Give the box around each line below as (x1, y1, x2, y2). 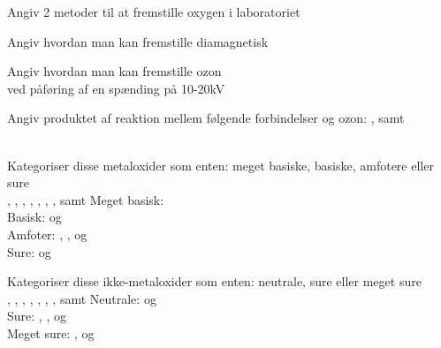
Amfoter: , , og (7, 224, 87, 243)
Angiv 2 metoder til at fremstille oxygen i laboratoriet (7, 3, 300, 20)
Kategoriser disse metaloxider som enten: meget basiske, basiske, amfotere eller (7, 155, 434, 174)
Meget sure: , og (7, 323, 95, 342)
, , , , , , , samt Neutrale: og (7, 289, 156, 307)
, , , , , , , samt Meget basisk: (7, 190, 164, 208)
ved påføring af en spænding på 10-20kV (7, 79, 225, 97)
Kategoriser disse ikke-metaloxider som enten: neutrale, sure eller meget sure (7, 272, 422, 291)
